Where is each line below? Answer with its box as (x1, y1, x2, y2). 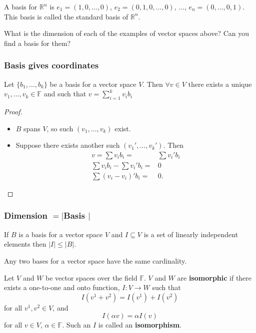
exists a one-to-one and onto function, (4, 282, 120, 293)
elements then (4, 239, 46, 249)
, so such (46, 123, 73, 133)
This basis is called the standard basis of (4, 11, 128, 21)
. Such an (62, 320, 91, 330)
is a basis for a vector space (18, 229, 103, 239)
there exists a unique (188, 78, 252, 89)
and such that (43, 88, 86, 99)
